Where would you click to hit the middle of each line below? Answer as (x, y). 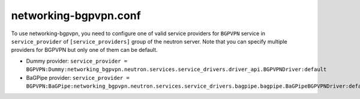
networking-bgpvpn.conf (76, 16)
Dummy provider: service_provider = (77, 61)
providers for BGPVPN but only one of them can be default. (85, 50)
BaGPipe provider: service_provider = (78, 78)
